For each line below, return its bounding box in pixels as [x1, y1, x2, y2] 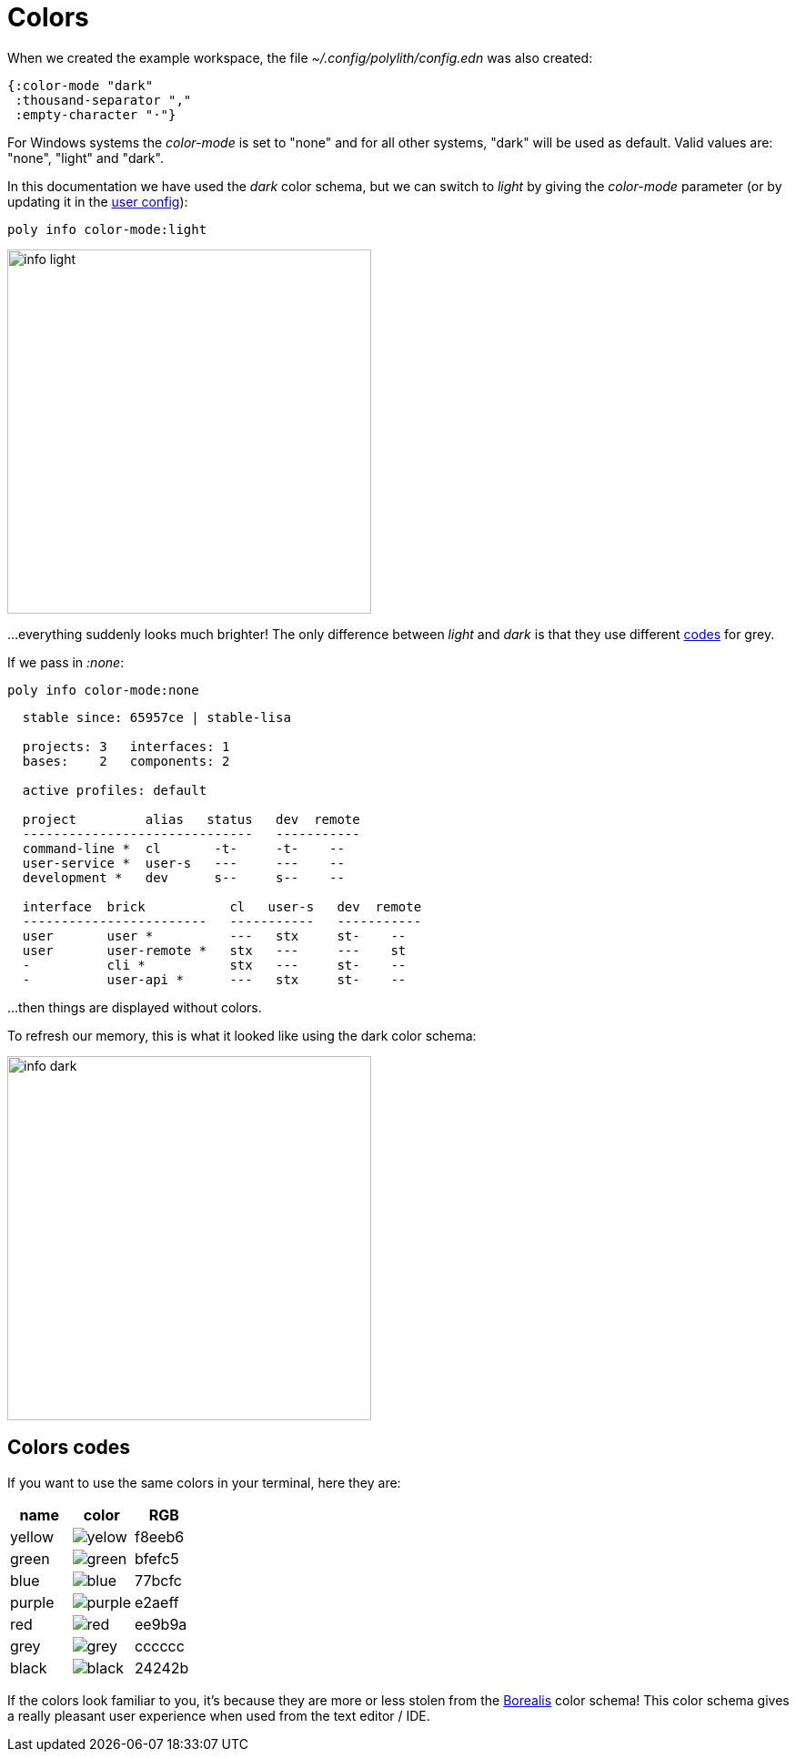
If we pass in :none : [7, 654, 125, 670]
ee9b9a [135, 1614, 187, 1633]
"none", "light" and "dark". [7, 149, 164, 166]
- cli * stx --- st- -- [22, 957, 407, 972]
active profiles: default [22, 782, 207, 798]
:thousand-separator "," [15, 92, 192, 107]
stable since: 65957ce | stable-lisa [22, 709, 291, 725]
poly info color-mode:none [7, 682, 199, 697]
